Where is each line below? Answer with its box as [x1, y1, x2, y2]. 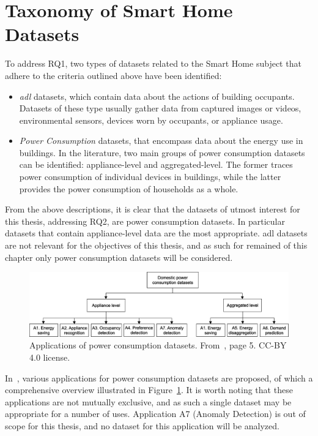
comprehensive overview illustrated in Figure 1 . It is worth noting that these [5, 383, 293, 396]
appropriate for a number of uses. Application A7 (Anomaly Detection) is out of [5, 407, 306, 420]
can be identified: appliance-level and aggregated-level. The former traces [19, 158, 293, 171]
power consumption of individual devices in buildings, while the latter [19, 170, 281, 183]
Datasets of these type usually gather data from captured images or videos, [19, 102, 301, 115]
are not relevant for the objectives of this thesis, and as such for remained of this [5, 239, 308, 252]
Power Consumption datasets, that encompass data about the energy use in [19, 134, 303, 147]
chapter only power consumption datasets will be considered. [5, 250, 233, 263]
